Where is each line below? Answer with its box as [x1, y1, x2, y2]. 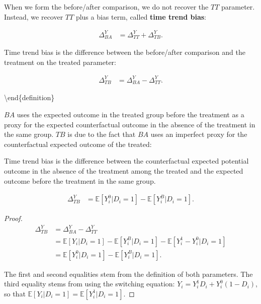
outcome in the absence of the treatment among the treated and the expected [4, 165, 243, 176]
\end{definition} [4, 92, 55, 103]
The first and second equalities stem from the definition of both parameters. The [4, 268, 253, 279]
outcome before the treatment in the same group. [4, 175, 156, 186]
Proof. [4, 213, 23, 223]
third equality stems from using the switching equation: [4, 278, 175, 289]
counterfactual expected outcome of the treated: [4, 138, 152, 149]
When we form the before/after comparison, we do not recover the [4, 2, 209, 12]
